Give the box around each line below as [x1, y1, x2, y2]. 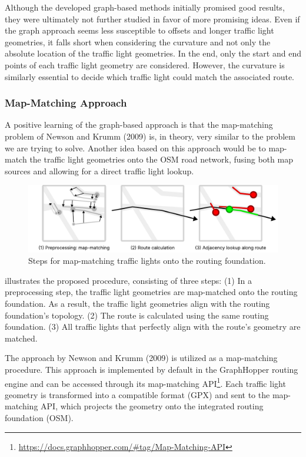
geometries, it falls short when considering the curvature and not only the [5, 35, 271, 48]
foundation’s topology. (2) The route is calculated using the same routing [5, 309, 269, 321]
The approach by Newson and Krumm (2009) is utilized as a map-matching [5, 352, 278, 364]
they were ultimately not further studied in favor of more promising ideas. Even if [5, 12, 300, 25]
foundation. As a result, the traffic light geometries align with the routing [5, 297, 270, 309]
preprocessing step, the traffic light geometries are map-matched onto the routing [5, 286, 298, 298]
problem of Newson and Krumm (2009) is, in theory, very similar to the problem [5, 130, 295, 142]
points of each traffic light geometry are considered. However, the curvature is [5, 58, 285, 71]
